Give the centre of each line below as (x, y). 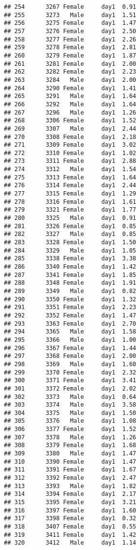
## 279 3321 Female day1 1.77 (70, 210)
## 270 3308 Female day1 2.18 (70, 137)
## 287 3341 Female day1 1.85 (70, 275)
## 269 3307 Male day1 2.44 (70, 128)
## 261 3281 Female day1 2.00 (70, 64)
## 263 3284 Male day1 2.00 (70, 80)
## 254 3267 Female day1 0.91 (70, 7)
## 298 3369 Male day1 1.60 (70, 364)
